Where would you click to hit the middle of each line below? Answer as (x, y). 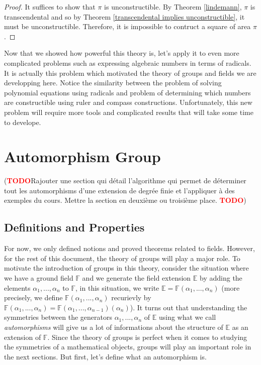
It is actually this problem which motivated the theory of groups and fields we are (130, 73)
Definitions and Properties (74, 227)
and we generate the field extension (137, 278)
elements (17, 287)
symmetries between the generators (58, 317)
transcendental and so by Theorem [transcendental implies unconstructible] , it (124, 16)
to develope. (23, 122)
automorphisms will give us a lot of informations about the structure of (114, 327)
